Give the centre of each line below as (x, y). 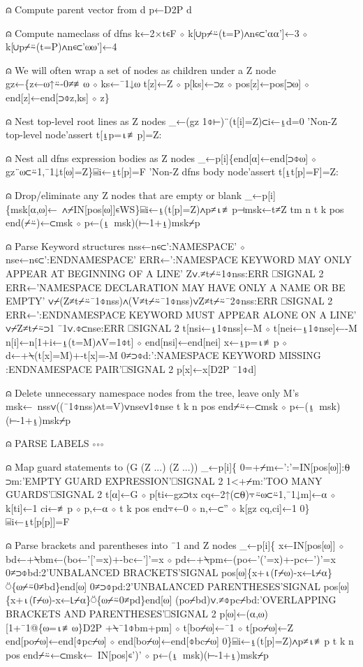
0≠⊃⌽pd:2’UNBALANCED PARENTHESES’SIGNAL (205, 586)
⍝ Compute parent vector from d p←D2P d (99, 9)
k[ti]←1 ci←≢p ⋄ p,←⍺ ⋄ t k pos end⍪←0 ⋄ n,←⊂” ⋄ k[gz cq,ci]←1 (151, 507)
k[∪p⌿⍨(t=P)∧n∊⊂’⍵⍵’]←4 (61, 46)
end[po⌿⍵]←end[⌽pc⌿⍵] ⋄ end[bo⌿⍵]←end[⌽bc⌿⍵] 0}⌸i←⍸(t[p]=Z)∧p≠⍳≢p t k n (180, 641)
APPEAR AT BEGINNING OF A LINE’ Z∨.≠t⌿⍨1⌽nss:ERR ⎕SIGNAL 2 (165, 273)
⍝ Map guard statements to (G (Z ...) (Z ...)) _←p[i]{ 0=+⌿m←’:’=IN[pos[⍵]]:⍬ (178, 467)
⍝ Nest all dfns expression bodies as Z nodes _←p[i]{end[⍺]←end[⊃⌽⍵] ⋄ (161, 157)
